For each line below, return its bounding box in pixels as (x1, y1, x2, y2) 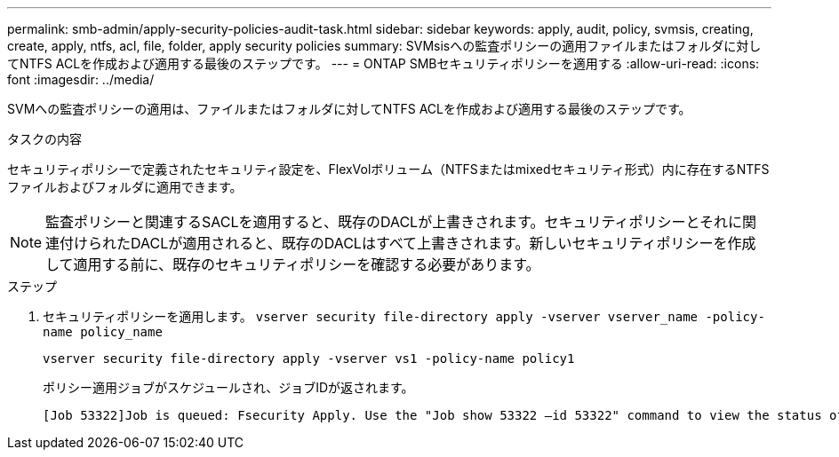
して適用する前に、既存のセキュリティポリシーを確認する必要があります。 (45, 256, 540, 273)
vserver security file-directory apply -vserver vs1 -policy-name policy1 (43, 351, 575, 366)
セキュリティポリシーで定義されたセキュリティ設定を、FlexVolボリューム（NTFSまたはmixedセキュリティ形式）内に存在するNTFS (7, 162, 770, 177)
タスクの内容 (7, 131, 82, 146)
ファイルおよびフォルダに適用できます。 (7, 179, 243, 194)
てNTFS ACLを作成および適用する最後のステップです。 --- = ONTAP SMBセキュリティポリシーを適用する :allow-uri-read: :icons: (7, 56, 760, 71)
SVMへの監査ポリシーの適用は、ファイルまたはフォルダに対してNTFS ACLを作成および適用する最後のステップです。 (7, 101, 691, 116)
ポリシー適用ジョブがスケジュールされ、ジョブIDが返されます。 (43, 380, 414, 395)
